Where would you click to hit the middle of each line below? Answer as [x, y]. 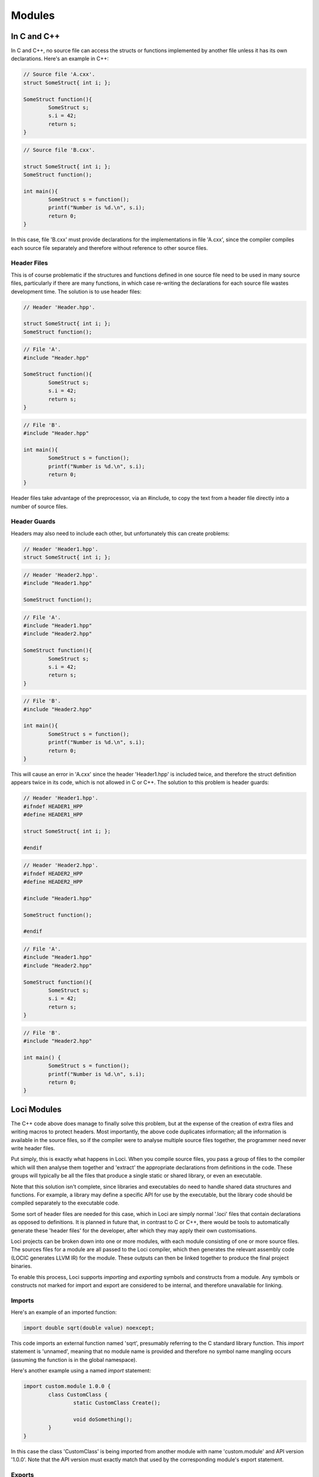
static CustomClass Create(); [117, 1403]
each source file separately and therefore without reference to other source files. [109, 248]
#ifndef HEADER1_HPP [53, 806]
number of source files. [39, 506]
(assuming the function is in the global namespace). [74, 1359]
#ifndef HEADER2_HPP [53, 873]
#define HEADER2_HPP [53, 882]
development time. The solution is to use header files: [76, 291]
